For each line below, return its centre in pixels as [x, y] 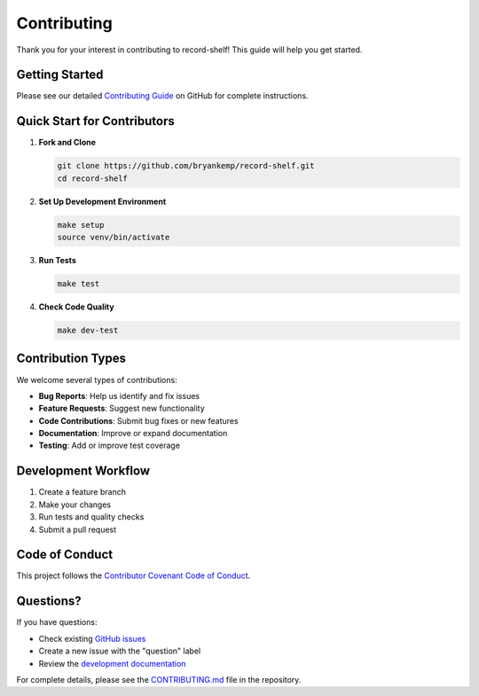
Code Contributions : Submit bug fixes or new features [138, 420]
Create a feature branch [82, 492]
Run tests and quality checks [91, 517]
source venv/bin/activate [114, 238]
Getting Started [60, 75]
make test [79, 284]
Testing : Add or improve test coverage [110, 446]
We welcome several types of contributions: [97, 379]
